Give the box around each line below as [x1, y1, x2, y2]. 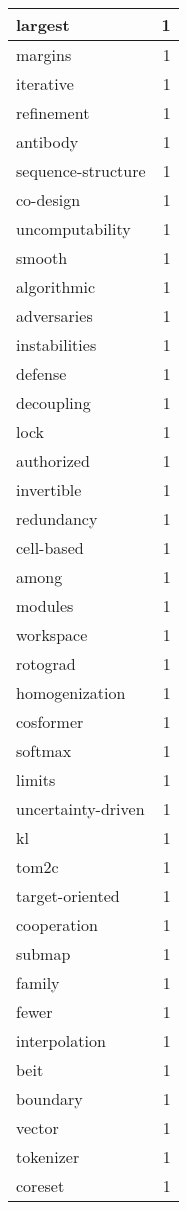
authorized [16, 449, 90, 472]
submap [16, 942, 71, 965]
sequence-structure [16, 159, 146, 182]
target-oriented [16, 884, 120, 907]
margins [16, 43, 72, 66]
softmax [16, 739, 72, 762]
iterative [16, 72, 74, 95]
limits [16, 768, 56, 791]
